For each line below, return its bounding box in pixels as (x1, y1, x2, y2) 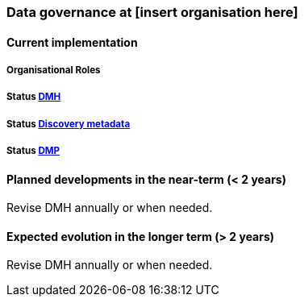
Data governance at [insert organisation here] (6, 4, 298, 20)
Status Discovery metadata (6, 118, 131, 130)
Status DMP (6, 145, 60, 157)
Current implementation (6, 35, 138, 49)
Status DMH (6, 91, 61, 103)
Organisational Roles (6, 64, 101, 76)
